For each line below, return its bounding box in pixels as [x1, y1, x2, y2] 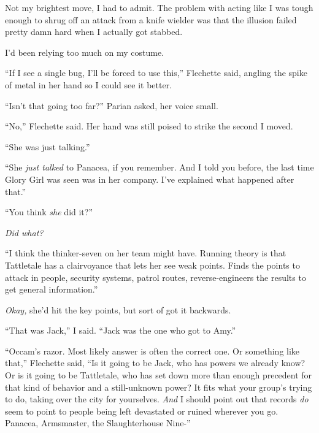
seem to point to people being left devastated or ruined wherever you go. [5, 404, 279, 417]
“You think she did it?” [5, 205, 93, 218]
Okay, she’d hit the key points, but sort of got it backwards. [5, 303, 231, 316]
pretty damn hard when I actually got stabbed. [5, 25, 183, 38]
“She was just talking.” [5, 140, 90, 153]
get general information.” [5, 283, 98, 296]
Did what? [5, 226, 44, 239]
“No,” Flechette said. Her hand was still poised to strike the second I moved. [5, 120, 293, 132]
